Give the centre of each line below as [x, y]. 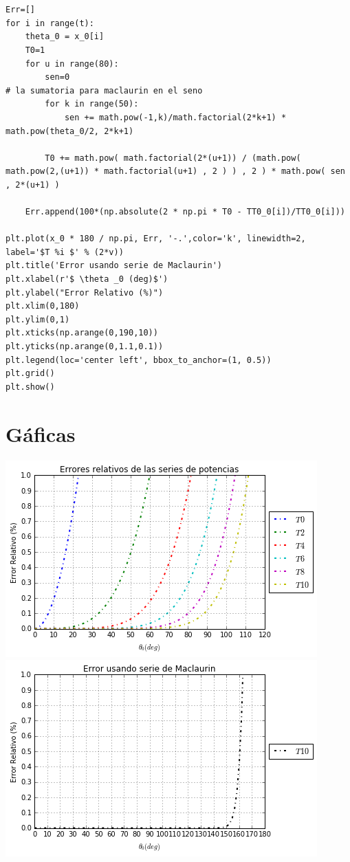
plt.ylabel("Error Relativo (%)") [85, 292]
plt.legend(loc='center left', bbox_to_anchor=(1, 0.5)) [139, 360]
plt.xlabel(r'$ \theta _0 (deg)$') [87, 279]
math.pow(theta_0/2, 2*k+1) [70, 131]
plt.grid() [30, 374]
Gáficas [41, 433]
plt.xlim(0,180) [43, 306]
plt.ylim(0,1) [38, 319]
